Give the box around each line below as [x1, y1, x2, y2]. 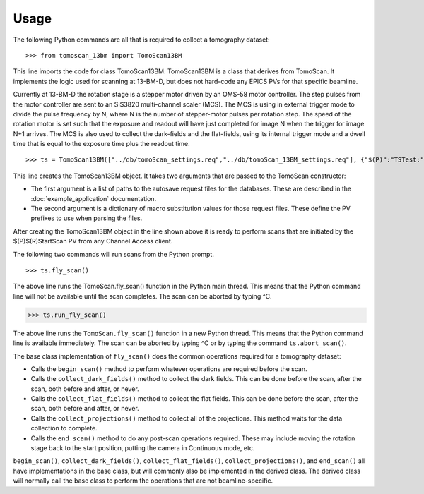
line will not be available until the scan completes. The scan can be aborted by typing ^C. [13, 291, 272, 300]
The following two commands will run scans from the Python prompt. [13, 250, 215, 258]
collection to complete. [30, 424, 98, 433]
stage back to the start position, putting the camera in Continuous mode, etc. [30, 444, 255, 452]
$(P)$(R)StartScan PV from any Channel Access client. [13, 237, 173, 246]
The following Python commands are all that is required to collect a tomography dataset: [13, 35, 270, 44]
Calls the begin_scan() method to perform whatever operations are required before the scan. [30, 364, 307, 373]
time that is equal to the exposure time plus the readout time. [13, 140, 190, 148]
